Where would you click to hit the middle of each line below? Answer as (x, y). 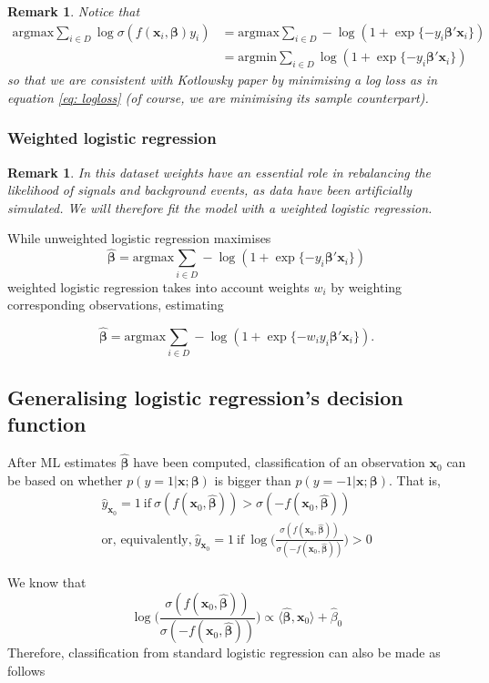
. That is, (415, 479)
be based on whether (65, 479)
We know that (47, 582)
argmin (258, 58)
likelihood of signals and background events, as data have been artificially (210, 190)
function (47, 424)
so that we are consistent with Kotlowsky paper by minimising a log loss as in (223, 80)
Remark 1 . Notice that (74, 11)
